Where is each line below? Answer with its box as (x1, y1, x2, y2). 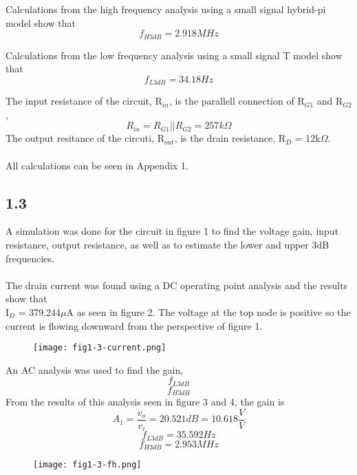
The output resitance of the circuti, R (6, 131, 164, 145)
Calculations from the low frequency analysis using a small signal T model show (6, 47, 343, 62)
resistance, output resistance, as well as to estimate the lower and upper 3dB (6, 237, 329, 252)
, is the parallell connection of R (169, 94, 305, 108)
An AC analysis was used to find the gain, (6, 362, 184, 377)
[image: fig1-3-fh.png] (33, 460, 142, 470)
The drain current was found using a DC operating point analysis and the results (6, 277, 348, 292)
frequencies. (6, 251, 54, 265)
